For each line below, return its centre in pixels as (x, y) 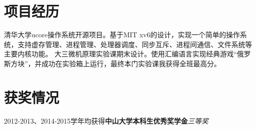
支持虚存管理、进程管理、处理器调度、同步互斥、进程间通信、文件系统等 (135, 44)
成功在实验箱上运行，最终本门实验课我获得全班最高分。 (131, 63)
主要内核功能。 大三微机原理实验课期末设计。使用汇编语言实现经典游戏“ (121, 54)
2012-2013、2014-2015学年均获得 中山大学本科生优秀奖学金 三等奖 (106, 120)
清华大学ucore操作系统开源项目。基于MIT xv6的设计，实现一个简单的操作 (122, 35)
